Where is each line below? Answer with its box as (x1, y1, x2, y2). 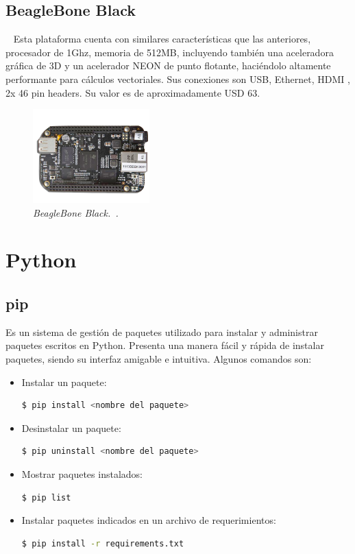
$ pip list (21, 492, 71, 503)
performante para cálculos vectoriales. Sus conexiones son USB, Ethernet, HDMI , (5, 71, 350, 86)
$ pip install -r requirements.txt (21, 538, 184, 549)
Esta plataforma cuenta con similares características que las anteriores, (13, 32, 311, 46)
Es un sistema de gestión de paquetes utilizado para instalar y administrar (5, 324, 318, 339)
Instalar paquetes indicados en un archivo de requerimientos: (21, 513, 276, 527)
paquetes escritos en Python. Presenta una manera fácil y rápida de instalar (5, 338, 324, 352)
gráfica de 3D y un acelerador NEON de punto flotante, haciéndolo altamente (5, 58, 331, 73)
